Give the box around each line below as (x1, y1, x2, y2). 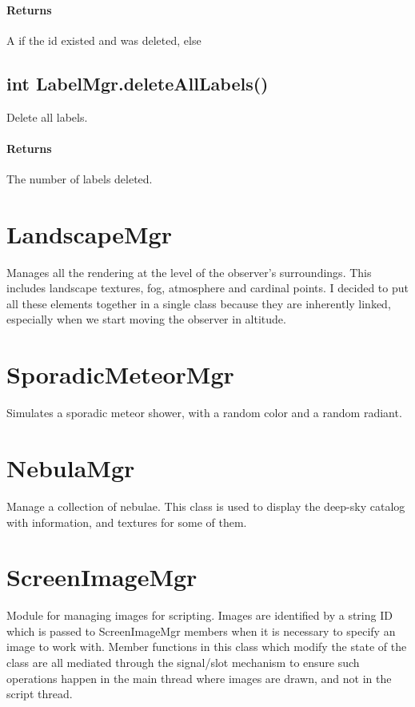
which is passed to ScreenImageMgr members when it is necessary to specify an (6, 622, 396, 639)
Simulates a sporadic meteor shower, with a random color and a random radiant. (6, 404, 402, 421)
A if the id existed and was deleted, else (6, 31, 202, 48)
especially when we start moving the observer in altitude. (6, 311, 286, 327)
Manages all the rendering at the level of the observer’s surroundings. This (6, 263, 372, 280)
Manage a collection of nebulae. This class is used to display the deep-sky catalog (6, 497, 405, 514)
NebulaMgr (6, 451, 135, 484)
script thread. (6, 685, 73, 702)
